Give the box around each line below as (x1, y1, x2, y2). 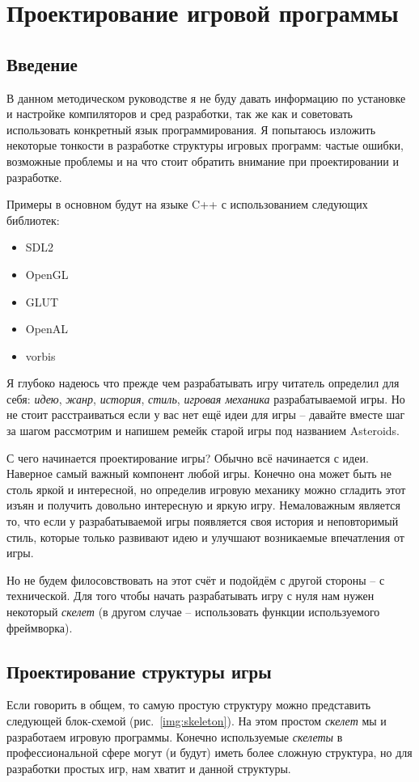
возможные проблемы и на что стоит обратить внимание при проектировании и (6, 152, 399, 169)
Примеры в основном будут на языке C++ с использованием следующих (6, 196, 368, 213)
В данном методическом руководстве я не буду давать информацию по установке (6, 89, 406, 106)
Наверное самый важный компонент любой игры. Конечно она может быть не (6, 465, 392, 482)
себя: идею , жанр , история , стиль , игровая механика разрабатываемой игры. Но (6, 390, 405, 407)
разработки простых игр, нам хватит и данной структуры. (6, 759, 291, 776)
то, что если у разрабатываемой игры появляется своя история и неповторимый (6, 513, 399, 530)
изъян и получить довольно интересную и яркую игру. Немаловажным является (6, 497, 400, 514)
